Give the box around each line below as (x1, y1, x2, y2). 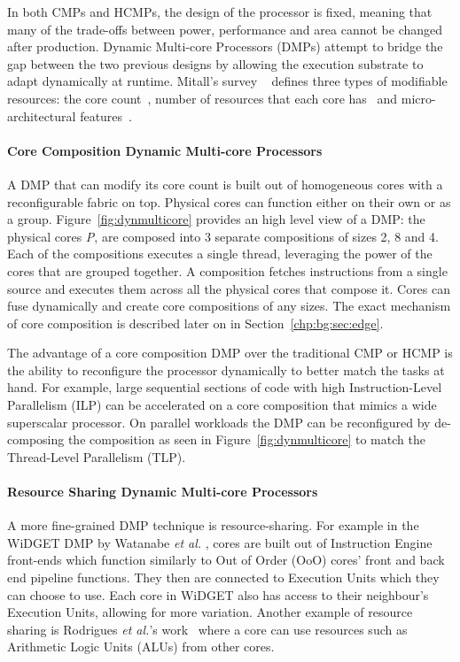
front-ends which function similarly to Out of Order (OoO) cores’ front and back (7, 550, 445, 569)
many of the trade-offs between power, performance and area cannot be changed (7, 19, 443, 38)
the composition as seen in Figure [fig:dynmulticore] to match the (67, 430, 425, 449)
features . (80, 106, 132, 125)
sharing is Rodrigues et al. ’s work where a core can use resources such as (7, 620, 408, 638)
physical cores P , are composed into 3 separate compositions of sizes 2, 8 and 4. (7, 227, 439, 245)
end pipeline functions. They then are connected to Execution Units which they (7, 568, 440, 587)
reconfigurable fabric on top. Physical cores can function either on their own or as (7, 192, 451, 211)
